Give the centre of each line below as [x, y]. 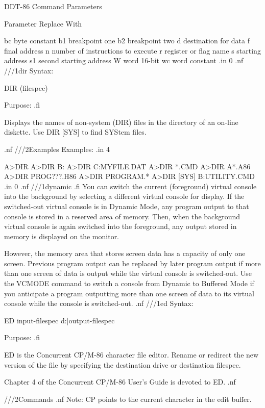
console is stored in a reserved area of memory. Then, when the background [122, 216]
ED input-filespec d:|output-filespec [59, 320]
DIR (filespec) [26, 87]
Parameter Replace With [43, 23]
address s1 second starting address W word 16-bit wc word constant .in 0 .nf [124, 60]
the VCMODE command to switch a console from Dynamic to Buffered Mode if [129, 283]
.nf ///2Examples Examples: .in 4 [57, 149]
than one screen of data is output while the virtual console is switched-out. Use [128, 273]
